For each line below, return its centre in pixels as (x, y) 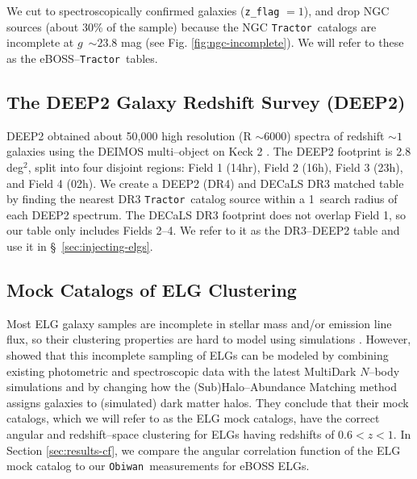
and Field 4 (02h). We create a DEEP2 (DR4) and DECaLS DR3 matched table (205, 183)
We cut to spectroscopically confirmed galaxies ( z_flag (143, 10)
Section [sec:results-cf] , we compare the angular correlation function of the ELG (204, 450)
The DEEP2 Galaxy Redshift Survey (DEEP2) (206, 101)
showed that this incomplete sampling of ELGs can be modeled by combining (198, 354)
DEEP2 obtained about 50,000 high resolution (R (129, 135)
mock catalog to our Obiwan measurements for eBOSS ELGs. (158, 466)
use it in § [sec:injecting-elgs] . (80, 246)
